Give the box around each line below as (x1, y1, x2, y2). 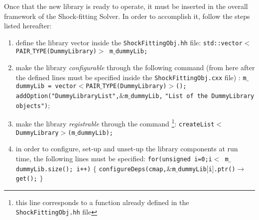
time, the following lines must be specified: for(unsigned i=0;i (15, 153, 212, 163)
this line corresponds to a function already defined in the (15, 197, 189, 207)
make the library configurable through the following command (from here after (15, 62, 255, 73)
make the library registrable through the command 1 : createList (15, 117, 215, 128)
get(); (15, 175, 37, 183)
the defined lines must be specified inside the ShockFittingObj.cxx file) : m (15, 72, 247, 82)
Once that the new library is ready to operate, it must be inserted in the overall (4, 1, 248, 11)
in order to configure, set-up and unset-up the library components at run (15, 143, 238, 154)
